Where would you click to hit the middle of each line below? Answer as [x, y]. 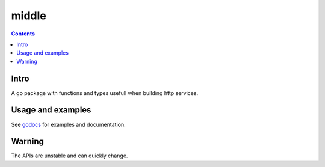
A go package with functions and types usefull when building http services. [105, 93]
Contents [23, 34]
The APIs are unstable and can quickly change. [70, 156]
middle [29, 16]
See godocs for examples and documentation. [68, 124]
